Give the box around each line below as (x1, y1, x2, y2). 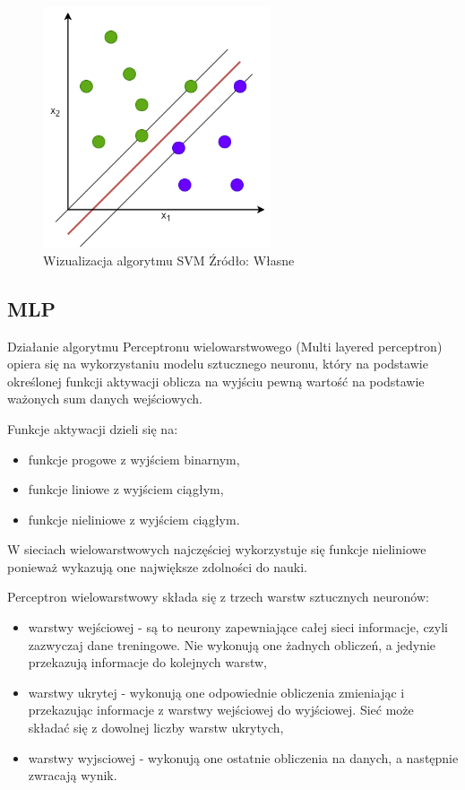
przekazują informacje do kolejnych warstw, (28, 653, 267, 672)
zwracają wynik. (28, 766, 117, 785)
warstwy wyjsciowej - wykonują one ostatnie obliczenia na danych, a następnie (28, 748, 459, 767)
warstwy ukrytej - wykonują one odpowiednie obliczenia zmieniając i (28, 682, 405, 701)
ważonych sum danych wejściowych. (7, 389, 202, 408)
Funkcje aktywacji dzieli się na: (7, 419, 178, 438)
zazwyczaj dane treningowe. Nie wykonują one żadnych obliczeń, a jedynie (28, 635, 436, 654)
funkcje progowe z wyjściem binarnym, (28, 449, 240, 468)
